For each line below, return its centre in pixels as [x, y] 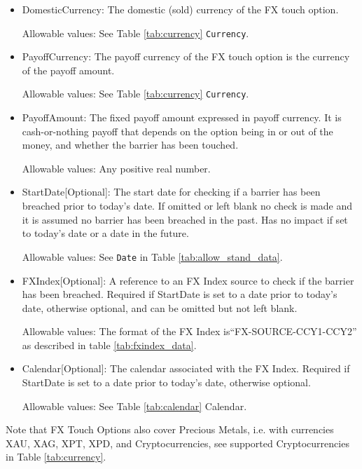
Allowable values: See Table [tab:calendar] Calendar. [134, 406]
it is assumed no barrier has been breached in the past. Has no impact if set [185, 219]
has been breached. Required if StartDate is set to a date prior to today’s [180, 294]
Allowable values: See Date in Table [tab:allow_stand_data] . [152, 256]
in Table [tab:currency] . [56, 457]
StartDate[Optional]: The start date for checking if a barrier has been [171, 192]
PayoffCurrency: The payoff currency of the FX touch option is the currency [186, 56]
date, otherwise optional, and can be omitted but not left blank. [160, 307]
